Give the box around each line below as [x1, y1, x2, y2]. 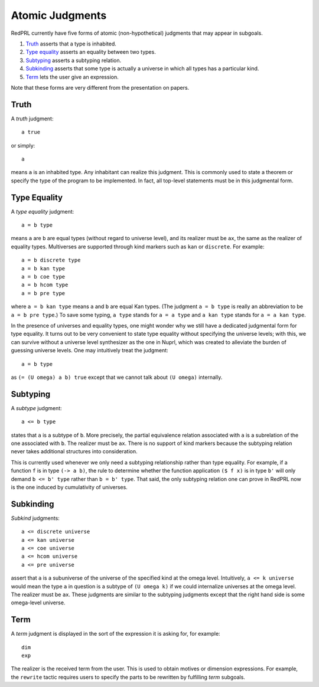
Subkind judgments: [11, 514, 60, 522]
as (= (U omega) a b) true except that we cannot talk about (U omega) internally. [11, 374, 223, 381]
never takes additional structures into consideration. [11, 448, 138, 455]
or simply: [11, 142, 35, 149]
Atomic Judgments [11, 9, 107, 22]
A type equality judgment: [11, 208, 74, 215]
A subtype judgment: [11, 404, 62, 411]
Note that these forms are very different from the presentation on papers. [11, 84, 190, 91]
